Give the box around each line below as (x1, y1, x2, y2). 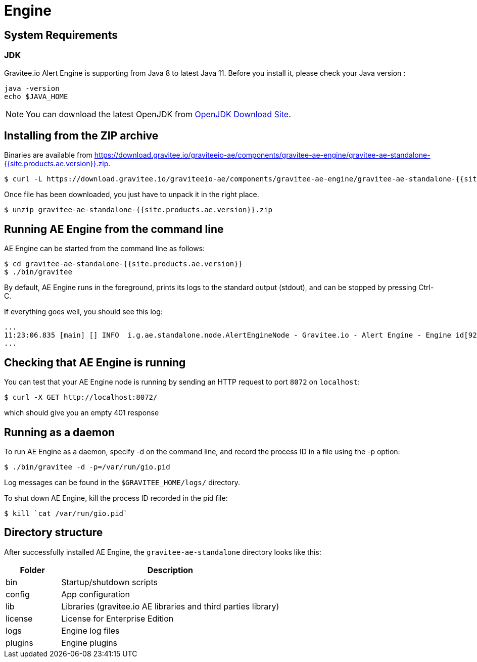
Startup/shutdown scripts (61, 577, 158, 587)
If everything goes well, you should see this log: (4, 307, 163, 316)
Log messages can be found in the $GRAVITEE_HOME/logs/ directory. (4, 478, 240, 487)
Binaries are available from (4, 151, 92, 160)
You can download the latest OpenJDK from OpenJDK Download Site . (26, 109, 291, 119)
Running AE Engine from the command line (4, 222, 224, 235)
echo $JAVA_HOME (4, 92, 68, 101)
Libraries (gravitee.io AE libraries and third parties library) (61, 601, 279, 611)
